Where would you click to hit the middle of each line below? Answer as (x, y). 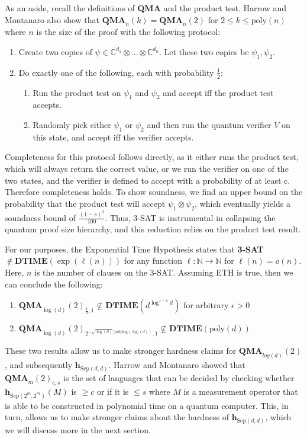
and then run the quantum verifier (209, 124)
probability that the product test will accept (85, 203)
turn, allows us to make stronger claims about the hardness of (117, 417)
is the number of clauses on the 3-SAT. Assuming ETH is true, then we (164, 272)
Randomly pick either (72, 124)
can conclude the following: (54, 284)
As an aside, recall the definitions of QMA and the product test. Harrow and (146, 8)
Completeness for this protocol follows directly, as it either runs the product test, (152, 157)
